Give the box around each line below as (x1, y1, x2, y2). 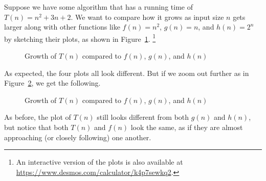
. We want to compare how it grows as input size (71, 11, 224, 22)
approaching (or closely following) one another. (4, 132, 151, 142)
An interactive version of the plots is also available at (16, 157, 183, 167)
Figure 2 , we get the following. (4, 77, 101, 88)
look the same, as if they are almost (130, 122, 243, 132)
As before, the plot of (4, 112, 71, 122)
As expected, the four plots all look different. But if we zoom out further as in (4, 67, 249, 78)
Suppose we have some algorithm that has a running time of (4, 2, 193, 12)
